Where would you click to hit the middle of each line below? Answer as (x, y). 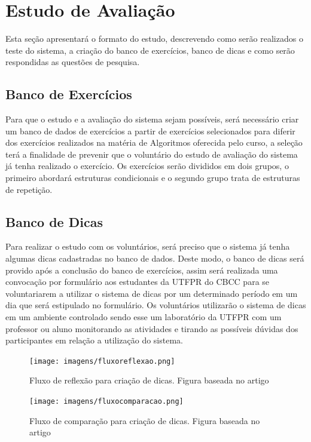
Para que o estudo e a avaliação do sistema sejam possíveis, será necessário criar (152, 119)
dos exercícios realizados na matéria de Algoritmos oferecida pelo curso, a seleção (154, 142)
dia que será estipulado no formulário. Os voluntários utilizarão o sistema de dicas (156, 305)
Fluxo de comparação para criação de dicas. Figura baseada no (145, 420)
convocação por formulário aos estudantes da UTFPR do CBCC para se (138, 282)
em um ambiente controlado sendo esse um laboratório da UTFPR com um (144, 317)
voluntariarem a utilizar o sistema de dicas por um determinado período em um (152, 293)
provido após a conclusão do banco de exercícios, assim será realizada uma (142, 270)
